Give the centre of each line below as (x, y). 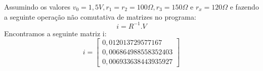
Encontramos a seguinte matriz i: (55, 33)
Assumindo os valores (37, 7)
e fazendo (244, 7)
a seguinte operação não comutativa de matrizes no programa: (100, 16)
